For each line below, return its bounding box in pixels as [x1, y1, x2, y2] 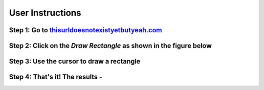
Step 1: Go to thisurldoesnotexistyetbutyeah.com [9, 26, 162, 34]
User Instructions [9, 7, 82, 18]
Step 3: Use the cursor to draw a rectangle [9, 57, 141, 66]
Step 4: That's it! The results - [9, 73, 103, 81]
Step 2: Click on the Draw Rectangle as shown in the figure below [9, 42, 212, 50]
